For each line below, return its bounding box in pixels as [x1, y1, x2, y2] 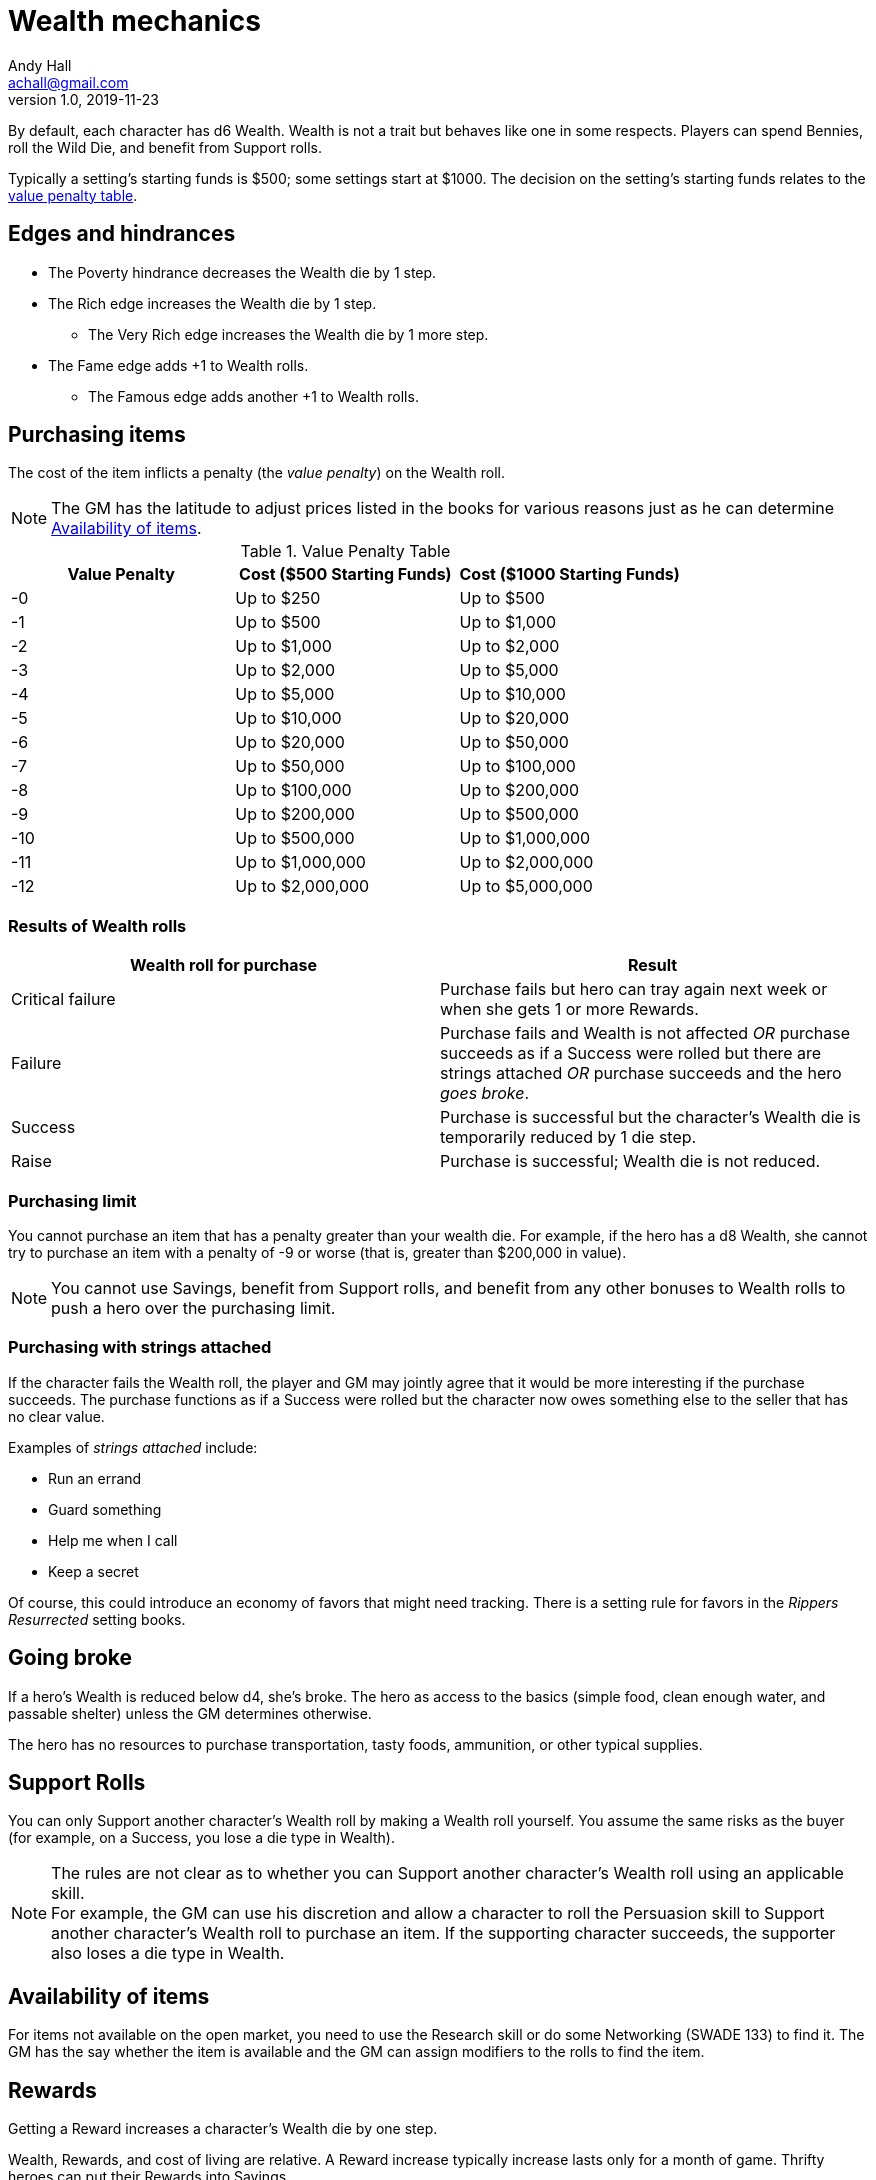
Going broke [8, 1645, 133, 1671]
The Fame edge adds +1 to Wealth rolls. [48, 356, 309, 374]
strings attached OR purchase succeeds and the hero [440, 1063, 842, 1084]
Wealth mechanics [8, 4, 261, 38]
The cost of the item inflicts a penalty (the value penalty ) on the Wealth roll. [8, 464, 505, 482]
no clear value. [8, 1407, 105, 1425]
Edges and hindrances [8, 221, 236, 247]
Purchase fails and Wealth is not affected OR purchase [440, 1023, 851, 1044]
